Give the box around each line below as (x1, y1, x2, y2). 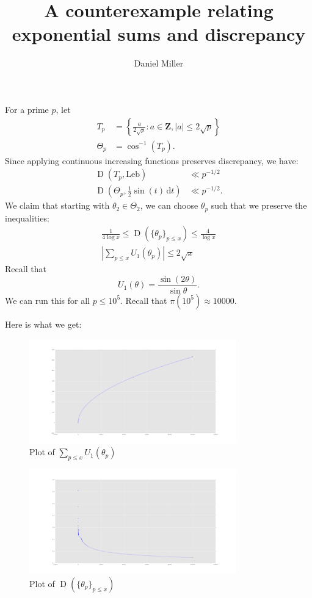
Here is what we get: (5, 317, 82, 330)
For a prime (5, 103, 49, 115)
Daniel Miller (134, 57, 184, 70)
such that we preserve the (211, 199, 307, 212)
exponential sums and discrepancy (12, 21, 306, 46)
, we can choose (140, 199, 198, 212)
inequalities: (5, 211, 49, 224)
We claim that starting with (5, 199, 110, 212)
